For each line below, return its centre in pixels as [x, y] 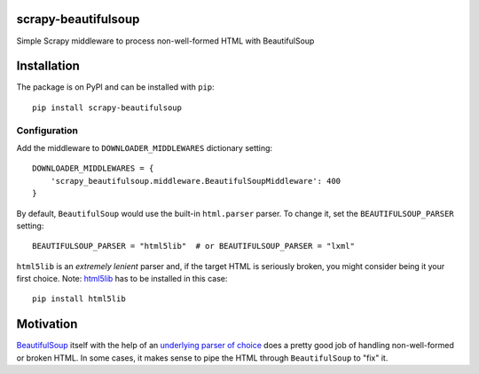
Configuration [47, 131]
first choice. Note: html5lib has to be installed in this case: [122, 279]
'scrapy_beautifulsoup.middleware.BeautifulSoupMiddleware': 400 [196, 181]
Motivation [47, 324]
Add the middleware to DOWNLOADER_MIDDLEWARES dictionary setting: [145, 147]
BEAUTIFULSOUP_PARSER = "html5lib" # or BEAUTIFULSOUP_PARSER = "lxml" [193, 246]
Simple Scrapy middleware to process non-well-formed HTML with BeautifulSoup [165, 41]
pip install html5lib [79, 299]
